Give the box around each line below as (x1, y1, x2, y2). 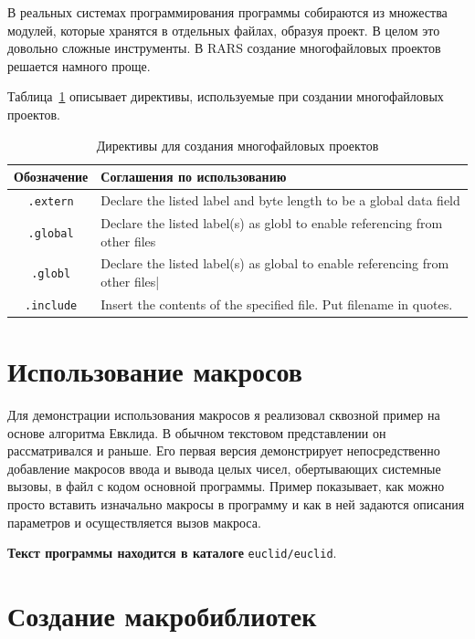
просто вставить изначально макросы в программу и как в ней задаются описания (7, 495, 465, 514)
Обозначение (14, 167, 89, 186)
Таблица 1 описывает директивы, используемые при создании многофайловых (7, 87, 444, 106)
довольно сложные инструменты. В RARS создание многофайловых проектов (7, 38, 441, 58)
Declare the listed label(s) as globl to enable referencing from (100, 213, 443, 232)
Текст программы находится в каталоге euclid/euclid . (7, 543, 337, 562)
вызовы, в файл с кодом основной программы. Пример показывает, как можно (7, 477, 445, 496)
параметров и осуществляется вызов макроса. (7, 512, 261, 531)
